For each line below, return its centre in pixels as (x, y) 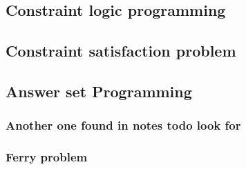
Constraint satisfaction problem (121, 51)
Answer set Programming (99, 91)
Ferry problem (47, 157)
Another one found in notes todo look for (123, 125)
